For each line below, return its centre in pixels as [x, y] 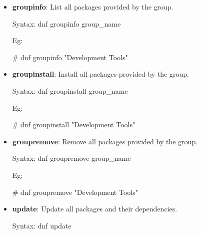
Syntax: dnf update [42, 225]
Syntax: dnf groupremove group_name [71, 158]
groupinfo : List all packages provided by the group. [93, 7]
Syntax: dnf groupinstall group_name [70, 90]
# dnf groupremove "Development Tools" [75, 192]
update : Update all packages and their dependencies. [95, 209]
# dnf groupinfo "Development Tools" [70, 57]
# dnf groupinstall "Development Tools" [74, 125]
